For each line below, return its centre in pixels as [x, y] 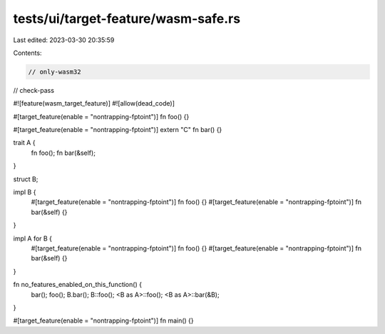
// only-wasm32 [55, 72]
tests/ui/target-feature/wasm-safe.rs [127, 19]
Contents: [27, 53]
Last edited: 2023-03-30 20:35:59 [64, 40]
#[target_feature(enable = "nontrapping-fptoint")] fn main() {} [103, 320]
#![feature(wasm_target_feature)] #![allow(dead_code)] [94, 103]
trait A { [24, 143]
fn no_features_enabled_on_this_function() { [78, 285]
